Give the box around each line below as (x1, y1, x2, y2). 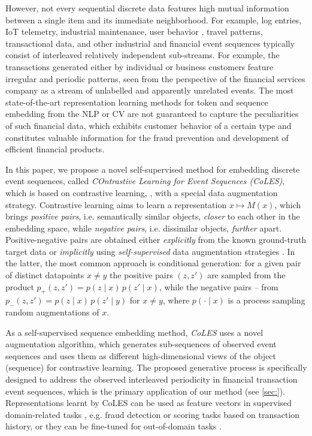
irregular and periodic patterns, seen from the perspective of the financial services (5, 72, 305, 85)
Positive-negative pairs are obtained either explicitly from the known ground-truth (5, 233, 307, 246)
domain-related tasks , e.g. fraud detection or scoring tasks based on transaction (5, 408, 300, 420)
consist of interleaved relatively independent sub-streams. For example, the (5, 49, 280, 61)
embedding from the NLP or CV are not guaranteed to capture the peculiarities (5, 107, 299, 120)
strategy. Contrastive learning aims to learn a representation (5, 198, 227, 211)
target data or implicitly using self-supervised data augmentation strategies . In (5, 245, 295, 257)
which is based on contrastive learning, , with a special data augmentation (5, 186, 278, 199)
